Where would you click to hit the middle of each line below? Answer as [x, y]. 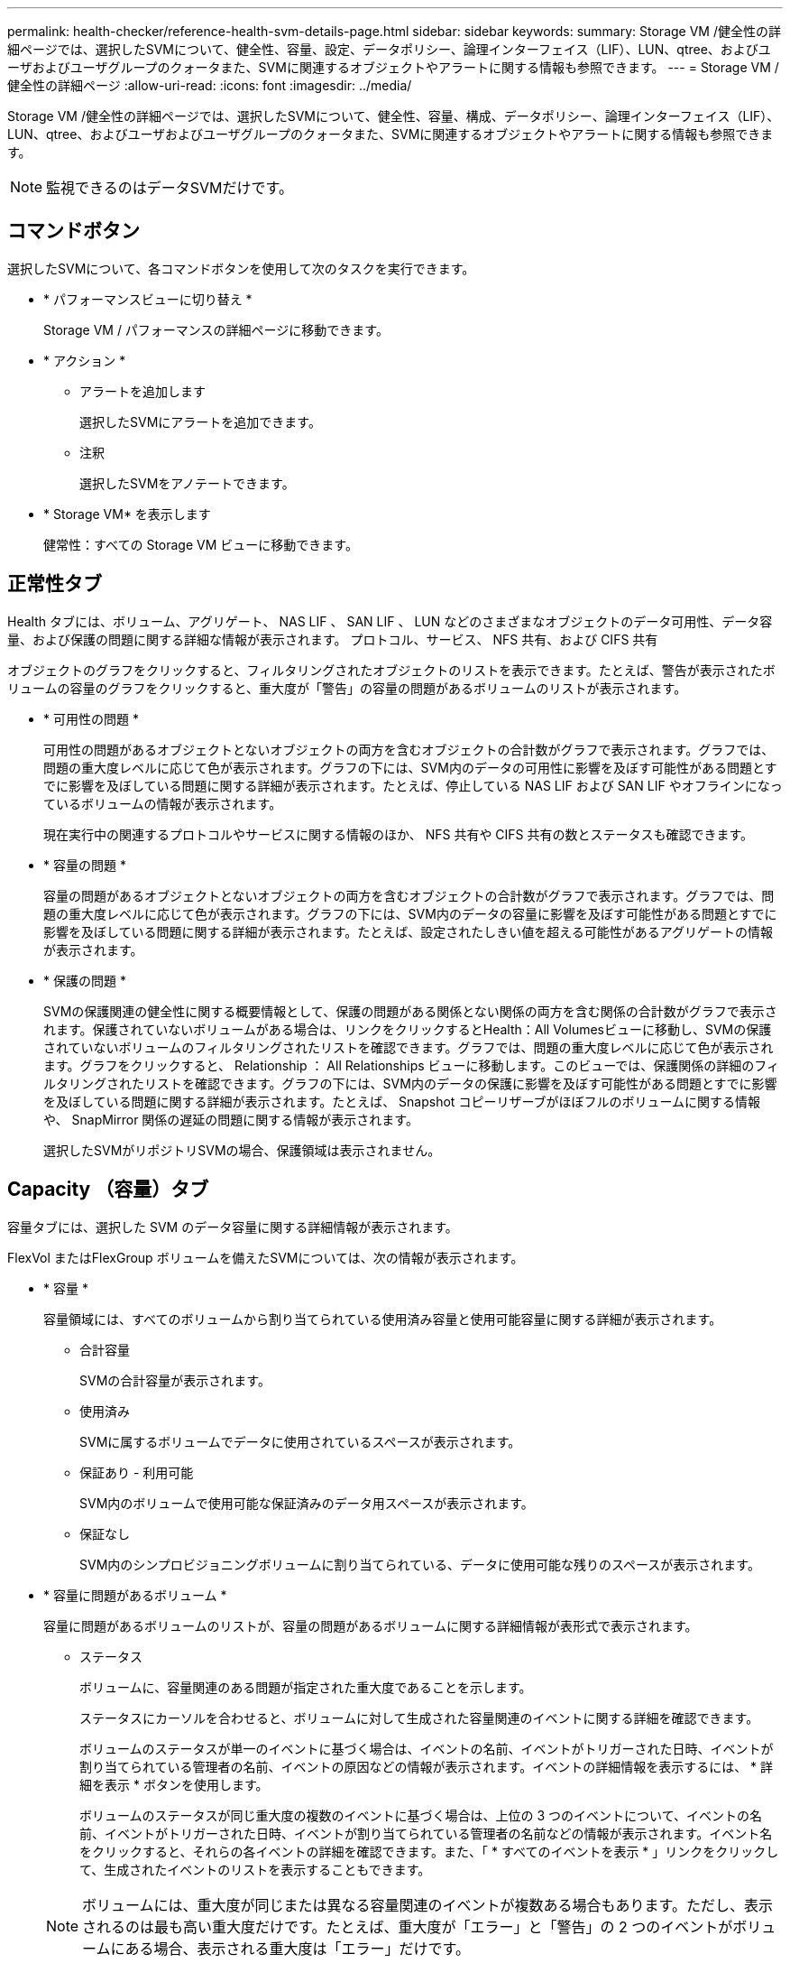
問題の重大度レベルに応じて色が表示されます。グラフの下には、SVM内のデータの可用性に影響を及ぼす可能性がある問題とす [410, 767]
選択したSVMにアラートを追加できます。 [200, 421]
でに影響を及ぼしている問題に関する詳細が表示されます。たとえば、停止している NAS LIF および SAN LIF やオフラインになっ [413, 785]
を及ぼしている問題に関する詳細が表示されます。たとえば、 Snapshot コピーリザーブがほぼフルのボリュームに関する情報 [402, 1101]
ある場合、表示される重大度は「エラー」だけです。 [297, 1948]
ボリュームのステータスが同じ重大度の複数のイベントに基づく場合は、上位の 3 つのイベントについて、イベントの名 [421, 1815]
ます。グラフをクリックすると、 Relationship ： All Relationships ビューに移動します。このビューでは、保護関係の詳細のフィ [412, 1065]
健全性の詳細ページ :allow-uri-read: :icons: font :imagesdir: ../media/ [210, 85]
